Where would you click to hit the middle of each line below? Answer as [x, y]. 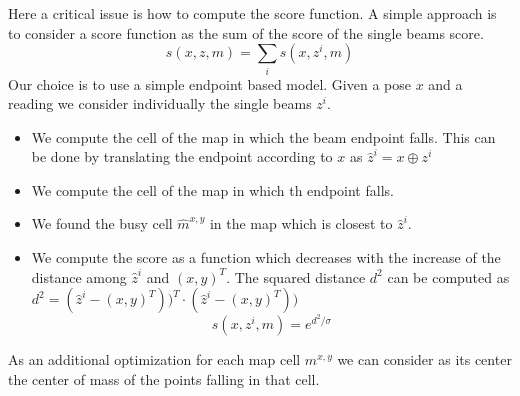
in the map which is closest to [301, 223]
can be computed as [448, 276]
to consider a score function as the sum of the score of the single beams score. [246, 32]
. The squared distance [296, 276]
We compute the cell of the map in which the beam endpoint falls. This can [263, 136]
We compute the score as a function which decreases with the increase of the [266, 257]
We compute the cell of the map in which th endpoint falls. [212, 189]
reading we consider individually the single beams [160, 103]
